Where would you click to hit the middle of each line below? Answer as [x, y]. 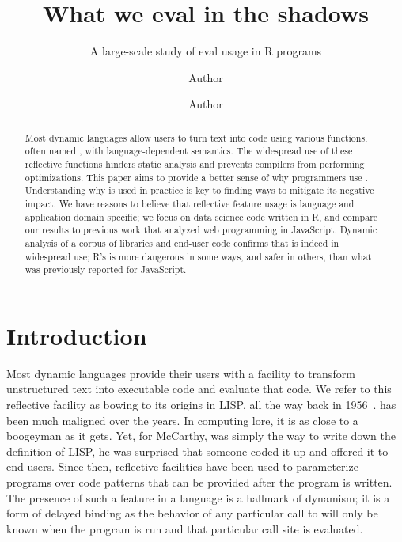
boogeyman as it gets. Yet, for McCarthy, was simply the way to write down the [201, 436]
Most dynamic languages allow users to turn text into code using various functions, [196, 137]
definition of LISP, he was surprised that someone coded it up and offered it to [197, 451]
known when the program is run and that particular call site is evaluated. [185, 528]
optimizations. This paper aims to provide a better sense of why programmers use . [196, 177]
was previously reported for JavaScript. [106, 269]
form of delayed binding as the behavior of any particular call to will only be [192, 513]
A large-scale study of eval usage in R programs [206, 51]
